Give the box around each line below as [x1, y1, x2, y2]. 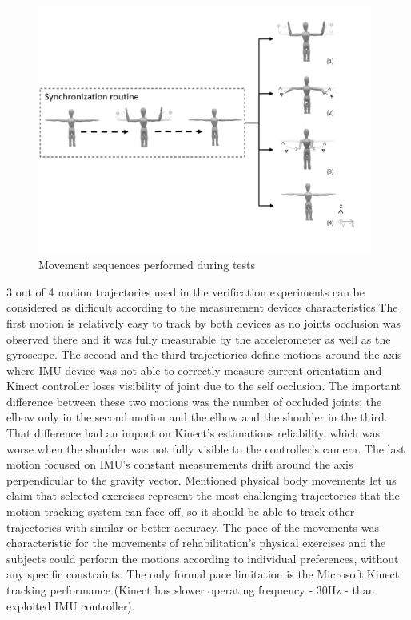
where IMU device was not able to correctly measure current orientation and [6, 361, 382, 378]
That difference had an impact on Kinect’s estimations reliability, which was [6, 425, 381, 441]
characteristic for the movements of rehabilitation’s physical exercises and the [6, 534, 386, 551]
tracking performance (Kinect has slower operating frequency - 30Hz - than [6, 582, 375, 598]
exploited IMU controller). [6, 597, 135, 614]
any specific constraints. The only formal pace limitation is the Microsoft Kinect [6, 566, 400, 582]
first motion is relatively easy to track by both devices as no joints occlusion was [6, 314, 401, 331]
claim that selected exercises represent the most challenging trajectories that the [6, 487, 400, 504]
